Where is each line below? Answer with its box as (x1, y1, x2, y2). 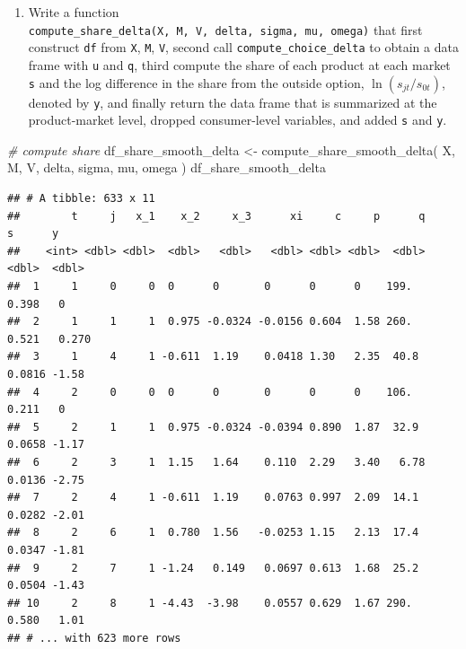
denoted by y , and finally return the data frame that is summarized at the (28, 92, 437, 111)
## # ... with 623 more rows (7, 631, 181, 645)
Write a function (28, 3, 119, 21)
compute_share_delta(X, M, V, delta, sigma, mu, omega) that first (28, 20, 423, 39)
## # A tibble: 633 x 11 (7, 192, 155, 206)
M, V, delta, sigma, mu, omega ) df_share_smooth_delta (7, 158, 326, 177)
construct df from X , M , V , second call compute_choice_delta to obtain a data (28, 38, 459, 57)
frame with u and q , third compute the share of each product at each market (28, 55, 451, 74)
